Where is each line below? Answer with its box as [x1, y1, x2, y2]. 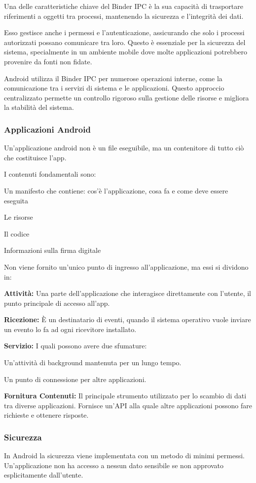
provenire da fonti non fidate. [4, 56, 92, 66]
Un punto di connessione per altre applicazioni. [4, 374, 146, 384]
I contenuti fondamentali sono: [4, 169, 96, 179]
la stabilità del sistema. [4, 102, 74, 112]
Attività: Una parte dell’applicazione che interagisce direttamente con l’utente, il [4, 288, 252, 298]
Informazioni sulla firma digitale [4, 245, 101, 255]
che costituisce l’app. [4, 152, 67, 162]
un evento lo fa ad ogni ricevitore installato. [4, 324, 137, 334]
